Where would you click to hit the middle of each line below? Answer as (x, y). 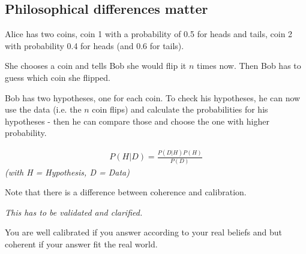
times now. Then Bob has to (249, 66)
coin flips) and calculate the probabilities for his (180, 109)
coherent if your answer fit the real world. (81, 244)
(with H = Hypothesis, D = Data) (67, 172)
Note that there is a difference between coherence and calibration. (126, 192)
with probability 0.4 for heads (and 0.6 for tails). (94, 45)
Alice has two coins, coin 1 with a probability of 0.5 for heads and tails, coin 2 (149, 34)
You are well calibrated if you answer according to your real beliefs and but (144, 232)
